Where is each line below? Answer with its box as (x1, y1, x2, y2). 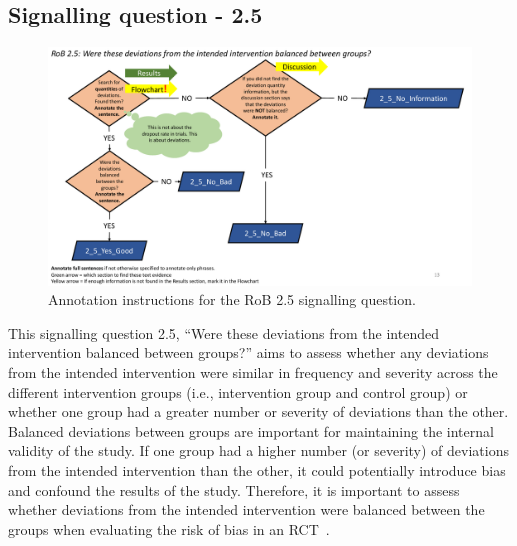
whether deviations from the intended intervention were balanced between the (8, 499, 485, 520)
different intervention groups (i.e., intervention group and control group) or (8, 381, 468, 402)
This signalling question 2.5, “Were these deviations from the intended (8, 322, 439, 343)
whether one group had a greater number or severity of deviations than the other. (8, 401, 509, 422)
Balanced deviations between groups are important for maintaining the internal (8, 420, 494, 441)
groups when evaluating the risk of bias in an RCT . (8, 518, 330, 539)
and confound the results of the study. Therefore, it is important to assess (8, 479, 460, 500)
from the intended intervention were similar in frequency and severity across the (8, 362, 498, 383)
